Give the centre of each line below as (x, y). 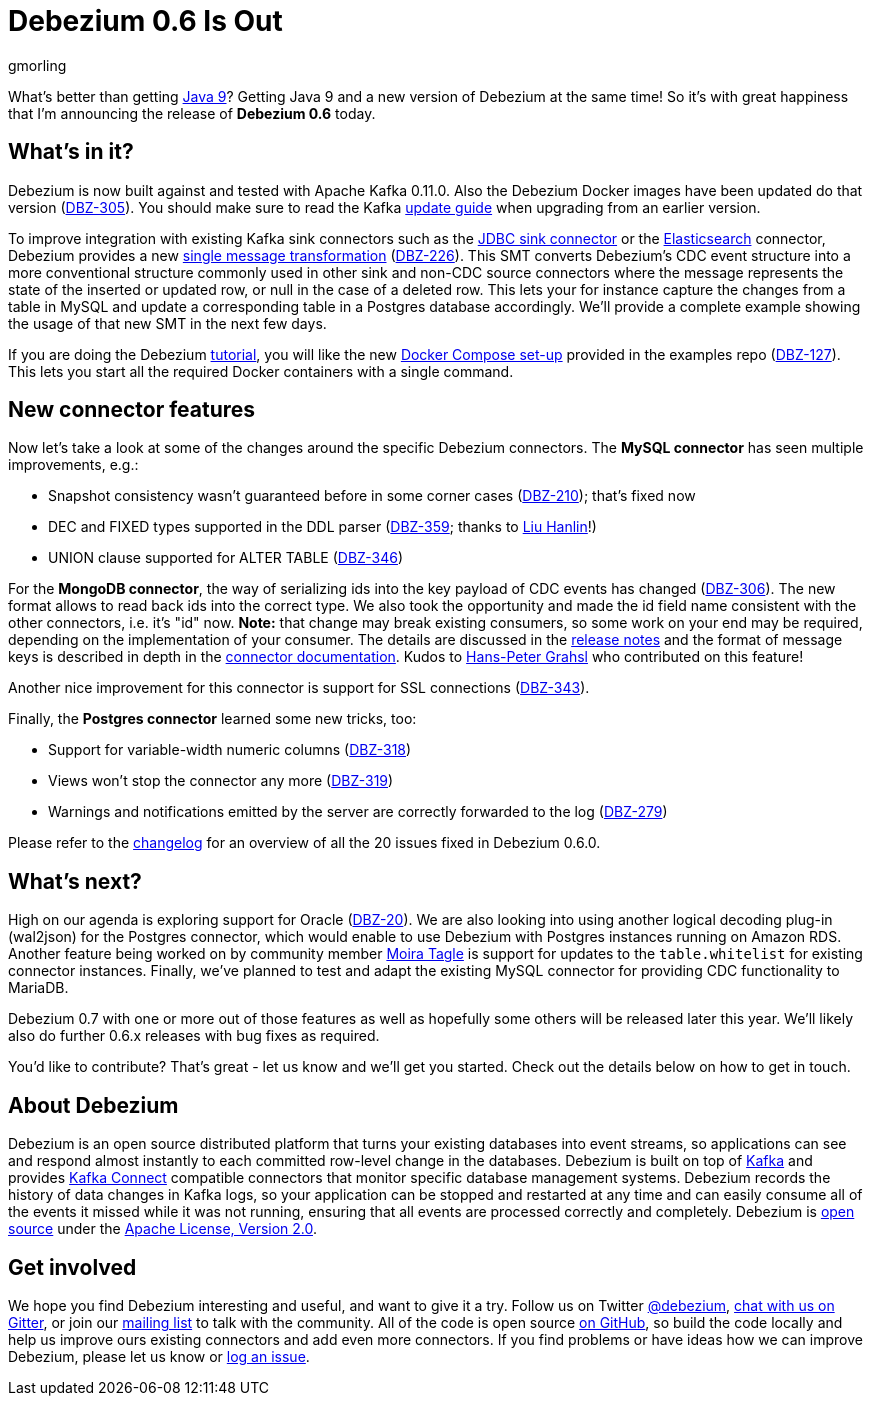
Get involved (72, 1267)
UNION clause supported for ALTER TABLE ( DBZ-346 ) (226, 558)
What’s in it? (71, 152)
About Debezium (93, 1105)
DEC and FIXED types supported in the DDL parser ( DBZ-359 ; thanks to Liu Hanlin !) (322, 527)
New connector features (132, 410)
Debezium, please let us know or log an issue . (159, 1356)
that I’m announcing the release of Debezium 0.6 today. (192, 113)
